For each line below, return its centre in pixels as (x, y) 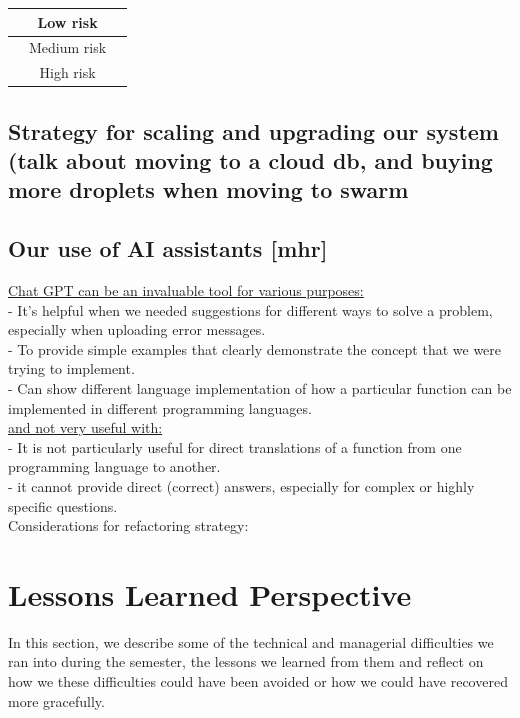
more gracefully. (56, 700)
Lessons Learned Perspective (210, 593)
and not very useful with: (85, 427)
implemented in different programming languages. (160, 407)
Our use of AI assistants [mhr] (168, 248)
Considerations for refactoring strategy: (128, 525)
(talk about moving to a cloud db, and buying (250, 160)
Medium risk (68, 47)
